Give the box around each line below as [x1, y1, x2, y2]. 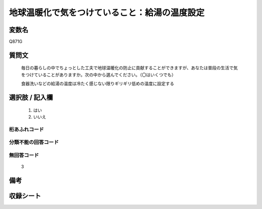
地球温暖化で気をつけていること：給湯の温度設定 [9, 7, 205, 18]
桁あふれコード [9, 126, 44, 133]
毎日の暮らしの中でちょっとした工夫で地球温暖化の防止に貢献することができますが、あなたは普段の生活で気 [21, 65, 238, 71]
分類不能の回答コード [9, 139, 59, 145]
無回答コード [9, 152, 39, 159]
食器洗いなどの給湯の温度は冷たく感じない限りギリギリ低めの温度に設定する [21, 80, 174, 87]
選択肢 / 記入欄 [9, 94, 53, 102]
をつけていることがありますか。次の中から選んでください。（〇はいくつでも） [21, 72, 177, 78]
